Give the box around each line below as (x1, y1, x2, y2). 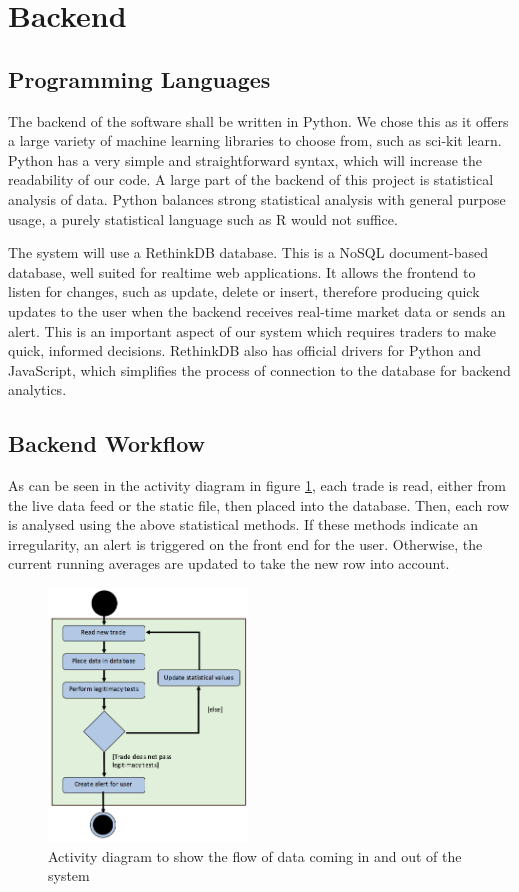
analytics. (8, 379, 67, 400)
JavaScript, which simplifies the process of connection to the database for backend (8, 359, 511, 380)
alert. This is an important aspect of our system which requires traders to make (8, 320, 497, 341)
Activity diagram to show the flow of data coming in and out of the (48, 845, 462, 866)
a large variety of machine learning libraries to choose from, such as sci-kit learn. (8, 130, 502, 151)
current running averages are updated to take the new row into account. (8, 553, 450, 574)
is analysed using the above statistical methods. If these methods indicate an (8, 514, 478, 535)
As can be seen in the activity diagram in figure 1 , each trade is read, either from (8, 475, 506, 496)
